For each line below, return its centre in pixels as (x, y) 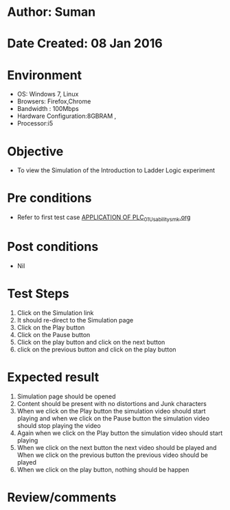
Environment (45, 75)
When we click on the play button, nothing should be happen (103, 469)
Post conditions (53, 247)
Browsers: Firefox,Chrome (54, 101)
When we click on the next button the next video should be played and (117, 447)
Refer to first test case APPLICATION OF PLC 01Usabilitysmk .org (104, 218)
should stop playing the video (59, 425)
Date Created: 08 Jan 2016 (85, 44)
